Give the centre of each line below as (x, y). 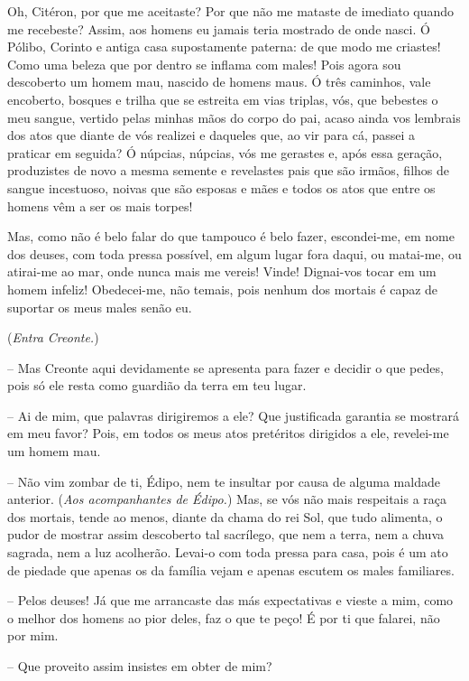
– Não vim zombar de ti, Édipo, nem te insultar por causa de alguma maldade (224, 481)
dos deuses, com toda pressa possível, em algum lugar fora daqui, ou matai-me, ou (234, 253)
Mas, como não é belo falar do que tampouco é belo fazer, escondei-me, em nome (231, 236)
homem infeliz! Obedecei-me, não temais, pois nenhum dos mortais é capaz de (223, 289)
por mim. (33, 635)
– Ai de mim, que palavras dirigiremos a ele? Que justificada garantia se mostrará (234, 415)
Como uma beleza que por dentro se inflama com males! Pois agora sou (204, 64)
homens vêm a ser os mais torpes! (100, 205)
